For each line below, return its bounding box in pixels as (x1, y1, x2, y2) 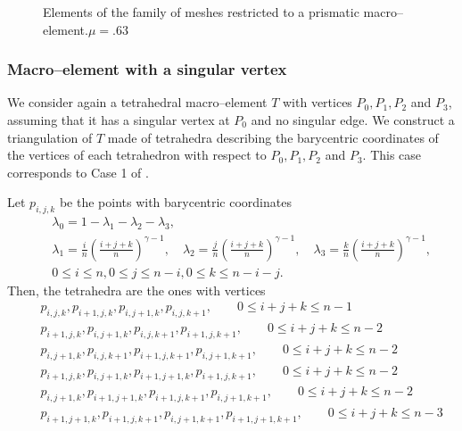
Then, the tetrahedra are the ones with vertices (7, 280, 266, 299)
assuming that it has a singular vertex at (7, 111, 230, 128)
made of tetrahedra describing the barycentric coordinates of (107, 128, 439, 146)
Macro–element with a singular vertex (7, 58, 287, 80)
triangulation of (7, 128, 93, 146)
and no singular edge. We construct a (251, 111, 455, 128)
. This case (362, 145, 422, 164)
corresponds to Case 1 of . (7, 162, 149, 181)
